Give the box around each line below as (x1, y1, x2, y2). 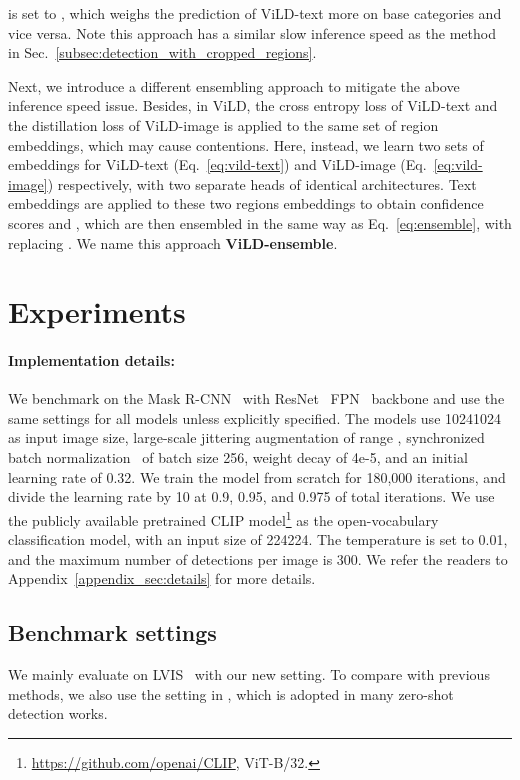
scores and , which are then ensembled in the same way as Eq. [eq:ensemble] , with (8, 212, 512, 233)
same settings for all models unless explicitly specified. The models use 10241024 (8, 407, 502, 428)
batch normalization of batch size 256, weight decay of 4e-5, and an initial (8, 447, 468, 468)
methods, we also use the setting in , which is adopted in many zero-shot (8, 683, 454, 704)
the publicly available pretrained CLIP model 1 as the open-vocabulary (8, 506, 439, 530)
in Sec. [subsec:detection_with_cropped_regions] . (8, 42, 317, 63)
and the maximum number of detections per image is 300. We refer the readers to (8, 548, 508, 569)
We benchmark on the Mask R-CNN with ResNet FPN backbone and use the (8, 388, 505, 409)
